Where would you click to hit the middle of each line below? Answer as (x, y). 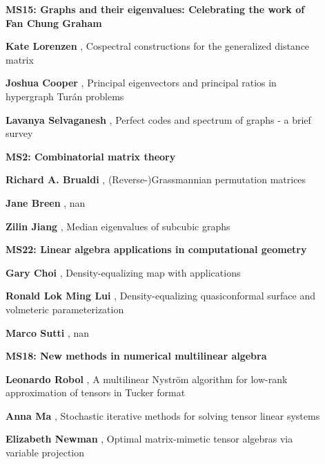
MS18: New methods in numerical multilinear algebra (136, 356)
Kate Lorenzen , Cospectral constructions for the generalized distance (158, 46)
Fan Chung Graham (54, 22)
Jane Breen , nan (46, 202)
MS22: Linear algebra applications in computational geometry (156, 249)
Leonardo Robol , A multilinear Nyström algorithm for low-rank (147, 379)
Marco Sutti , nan (47, 332)
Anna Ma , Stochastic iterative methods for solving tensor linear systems (163, 415)
